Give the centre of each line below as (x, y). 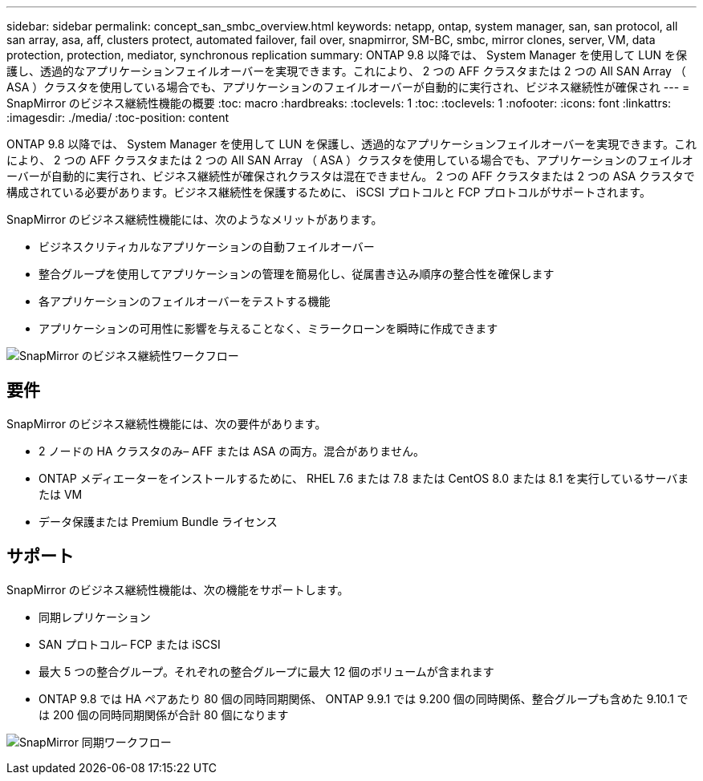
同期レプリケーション (95, 617)
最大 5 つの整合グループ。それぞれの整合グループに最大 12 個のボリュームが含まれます (266, 671)
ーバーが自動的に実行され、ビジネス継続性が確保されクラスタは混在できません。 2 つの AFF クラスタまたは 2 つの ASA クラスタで (351, 176)
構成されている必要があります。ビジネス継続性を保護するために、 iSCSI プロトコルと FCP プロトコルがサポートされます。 (329, 192)
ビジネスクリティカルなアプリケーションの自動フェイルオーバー (207, 247)
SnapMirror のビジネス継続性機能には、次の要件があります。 (167, 423)
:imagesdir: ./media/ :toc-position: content (118, 117)
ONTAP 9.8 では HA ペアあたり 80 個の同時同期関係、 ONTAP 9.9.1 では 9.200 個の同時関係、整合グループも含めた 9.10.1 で (364, 698)
